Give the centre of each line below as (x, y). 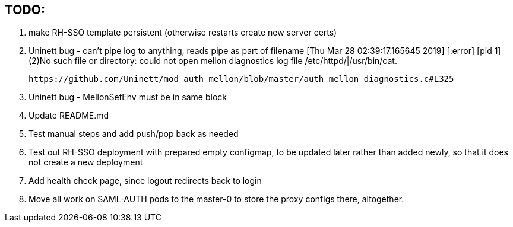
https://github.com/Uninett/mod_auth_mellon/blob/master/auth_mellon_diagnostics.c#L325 (241, 79)
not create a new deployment (86, 162)
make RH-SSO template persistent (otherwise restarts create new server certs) (183, 33)
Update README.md (69, 116)
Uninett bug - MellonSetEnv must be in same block (128, 97)
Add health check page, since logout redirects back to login (145, 181)
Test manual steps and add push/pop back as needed (134, 134)
